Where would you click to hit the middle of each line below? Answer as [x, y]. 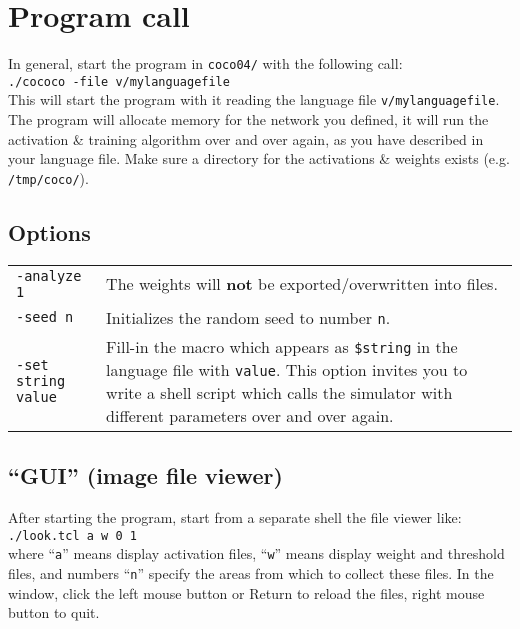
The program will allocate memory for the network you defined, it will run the [248, 119]
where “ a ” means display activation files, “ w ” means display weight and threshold [256, 553]
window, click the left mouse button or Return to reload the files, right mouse [246, 592]
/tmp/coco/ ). [48, 177]
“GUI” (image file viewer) [145, 475]
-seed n [45, 317]
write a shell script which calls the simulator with [279, 392]
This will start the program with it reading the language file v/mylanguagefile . [254, 99]
